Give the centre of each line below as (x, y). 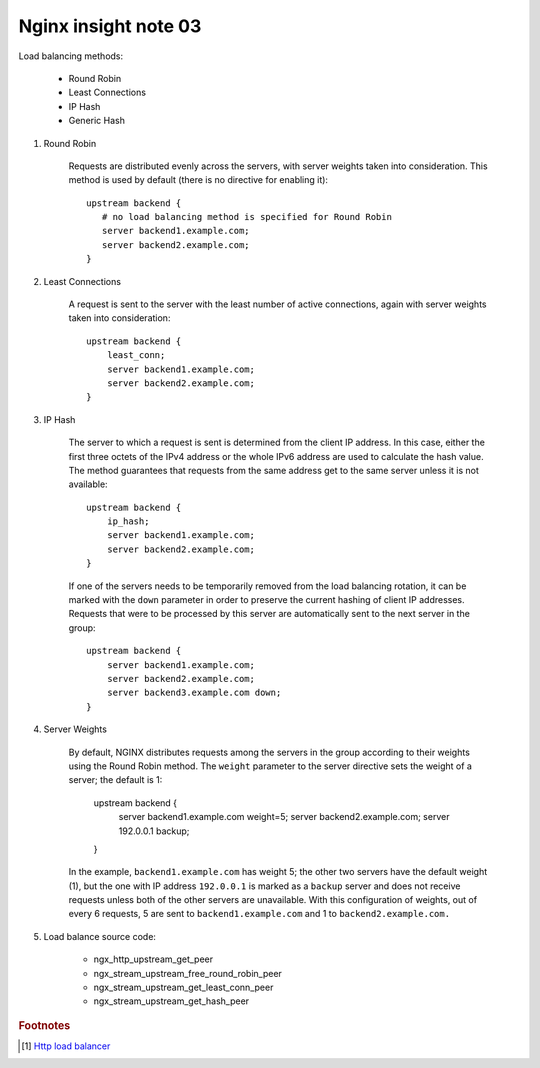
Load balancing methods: (71, 56)
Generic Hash (96, 121)
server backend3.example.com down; (194, 693)
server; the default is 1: (115, 780)
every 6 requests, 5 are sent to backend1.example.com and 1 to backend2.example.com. (259, 914)
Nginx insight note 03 (110, 26)
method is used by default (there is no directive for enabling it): (198, 180)
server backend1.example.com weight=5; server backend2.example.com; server (284, 817)
